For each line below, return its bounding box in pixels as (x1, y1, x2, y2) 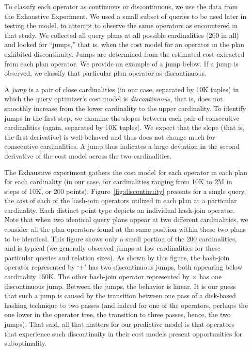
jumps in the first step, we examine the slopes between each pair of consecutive (4, 112, 239, 123)
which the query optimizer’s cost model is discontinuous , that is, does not (4, 94, 223, 104)
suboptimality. (4, 338, 47, 348)
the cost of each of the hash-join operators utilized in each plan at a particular (4, 195, 237, 206)
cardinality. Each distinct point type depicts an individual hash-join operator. (4, 205, 235, 215)
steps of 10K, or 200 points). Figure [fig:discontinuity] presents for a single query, (4, 186, 246, 196)
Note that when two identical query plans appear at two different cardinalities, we (4, 214, 248, 224)
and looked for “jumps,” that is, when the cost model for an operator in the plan (4, 39, 245, 49)
